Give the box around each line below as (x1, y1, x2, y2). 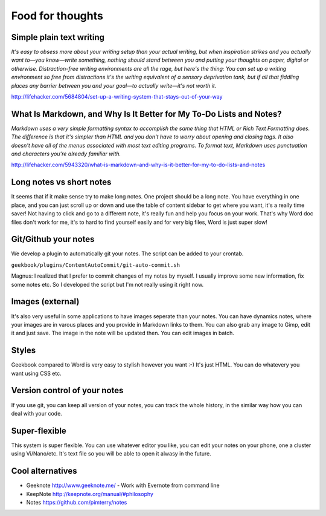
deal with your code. (11, 410, 63, 417)
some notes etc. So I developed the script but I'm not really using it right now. (11, 281, 204, 288)
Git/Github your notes (11, 234, 95, 244)
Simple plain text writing (11, 32, 105, 42)
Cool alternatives (11, 466, 77, 476)
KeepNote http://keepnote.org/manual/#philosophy (26, 490, 154, 497)
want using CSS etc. (11, 370, 62, 377)
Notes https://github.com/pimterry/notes (26, 498, 127, 506)
